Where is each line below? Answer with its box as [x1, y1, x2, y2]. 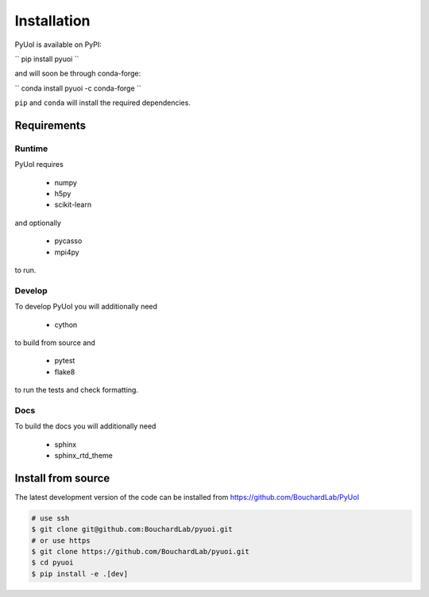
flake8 [54, 366, 75, 377]
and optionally [14, 218, 61, 227]
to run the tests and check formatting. [14, 386, 139, 395]
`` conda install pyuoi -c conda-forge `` [14, 83, 142, 93]
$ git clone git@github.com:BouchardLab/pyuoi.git [31, 525, 234, 534]
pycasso [54, 236, 83, 246]
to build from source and [14, 338, 95, 347]
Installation [14, 12, 91, 29]
